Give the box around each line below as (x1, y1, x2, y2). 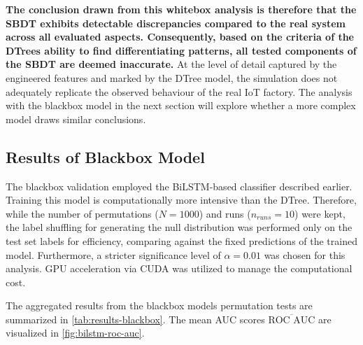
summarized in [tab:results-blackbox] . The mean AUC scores (6, 311, 265, 326)
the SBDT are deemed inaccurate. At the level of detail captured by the (6, 57, 337, 71)
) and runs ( (199, 206, 251, 220)
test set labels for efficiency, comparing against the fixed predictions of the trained (6, 233, 357, 248)
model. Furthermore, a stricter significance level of (6, 247, 221, 262)
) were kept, (294, 206, 346, 220)
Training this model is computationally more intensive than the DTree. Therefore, (6, 192, 357, 207)
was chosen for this (264, 247, 346, 262)
